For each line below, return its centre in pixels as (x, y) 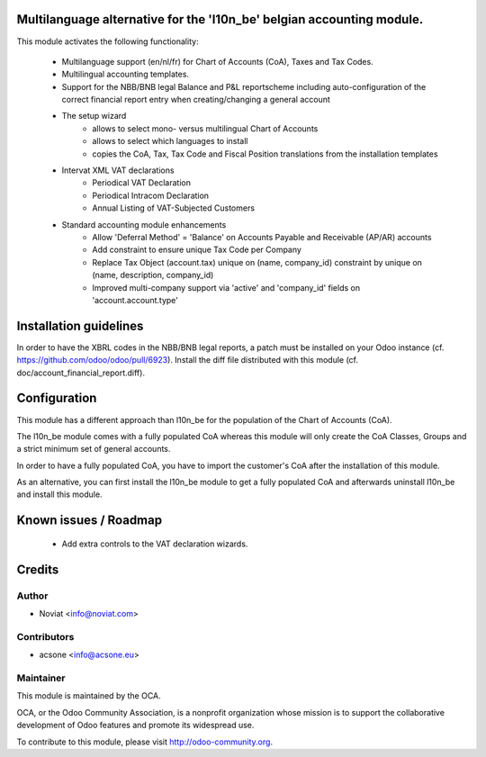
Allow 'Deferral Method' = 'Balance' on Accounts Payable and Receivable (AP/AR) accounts (262, 237)
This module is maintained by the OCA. (89, 696)
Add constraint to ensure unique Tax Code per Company (197, 250)
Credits (38, 569)
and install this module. (59, 494)
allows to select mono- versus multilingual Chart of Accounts (205, 128)
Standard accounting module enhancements (144, 224)
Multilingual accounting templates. (125, 74)
